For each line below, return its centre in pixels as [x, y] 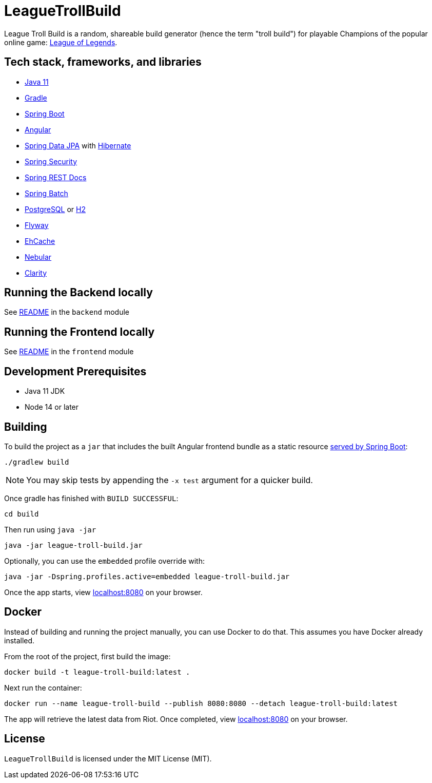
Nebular [38, 257]
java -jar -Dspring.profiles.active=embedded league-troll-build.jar [147, 576]
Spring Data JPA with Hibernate [78, 145]
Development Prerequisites [75, 371]
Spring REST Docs [56, 177]
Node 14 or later [52, 407]
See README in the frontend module [69, 352]
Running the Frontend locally [80, 332]
